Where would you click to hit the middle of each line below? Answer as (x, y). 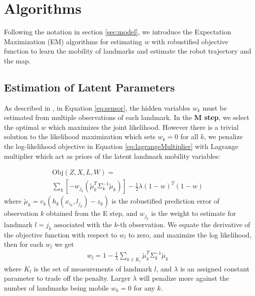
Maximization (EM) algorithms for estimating (73, 41)
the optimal (21, 127)
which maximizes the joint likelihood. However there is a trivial (143, 127)
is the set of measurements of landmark (93, 268)
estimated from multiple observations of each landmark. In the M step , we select (127, 117)
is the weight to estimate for (194, 213)
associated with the (83, 224)
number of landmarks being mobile (57, 287)
